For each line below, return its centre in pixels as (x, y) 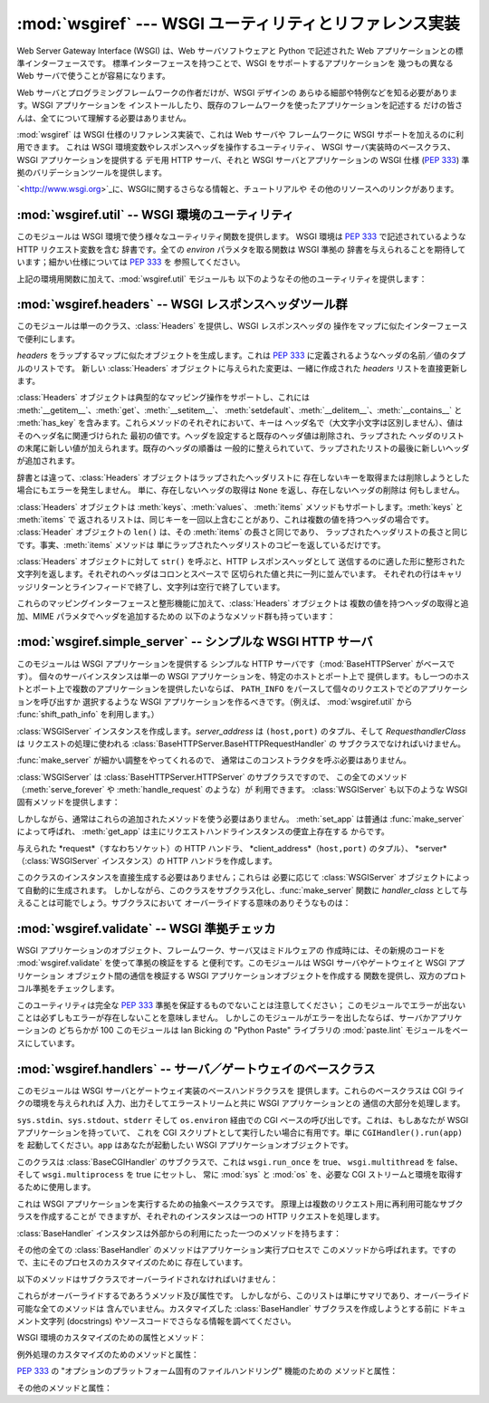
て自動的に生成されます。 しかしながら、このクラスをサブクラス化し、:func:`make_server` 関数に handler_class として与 (242, 890)
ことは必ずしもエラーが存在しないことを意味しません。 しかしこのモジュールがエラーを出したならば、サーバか (224, 1018)
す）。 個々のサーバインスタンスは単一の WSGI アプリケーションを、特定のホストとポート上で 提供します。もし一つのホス (243, 676)
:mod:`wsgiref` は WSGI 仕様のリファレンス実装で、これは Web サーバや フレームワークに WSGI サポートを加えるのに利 (240, 134)
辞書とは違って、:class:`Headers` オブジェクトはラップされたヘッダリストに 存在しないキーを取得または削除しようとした (243, 477)
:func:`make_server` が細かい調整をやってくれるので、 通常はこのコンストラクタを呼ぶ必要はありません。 (214, 760)
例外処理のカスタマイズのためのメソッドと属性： (108, 1354)
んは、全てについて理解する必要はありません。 (104, 118)
